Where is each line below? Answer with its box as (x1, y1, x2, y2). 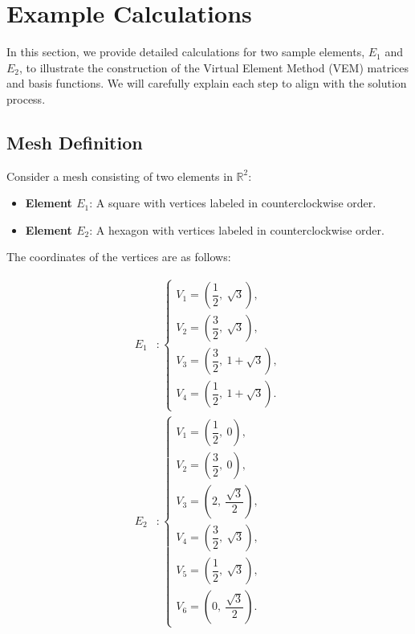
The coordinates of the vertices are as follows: (6, 248, 231, 265)
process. (6, 90, 46, 107)
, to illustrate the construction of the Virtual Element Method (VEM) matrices (19, 59, 409, 76)
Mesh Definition (6, 129, 143, 154)
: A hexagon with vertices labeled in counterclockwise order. (89, 221, 384, 238)
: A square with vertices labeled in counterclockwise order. (89, 194, 376, 211)
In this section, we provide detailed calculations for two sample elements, (6, 43, 365, 60)
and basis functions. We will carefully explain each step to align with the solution (6, 75, 407, 92)
